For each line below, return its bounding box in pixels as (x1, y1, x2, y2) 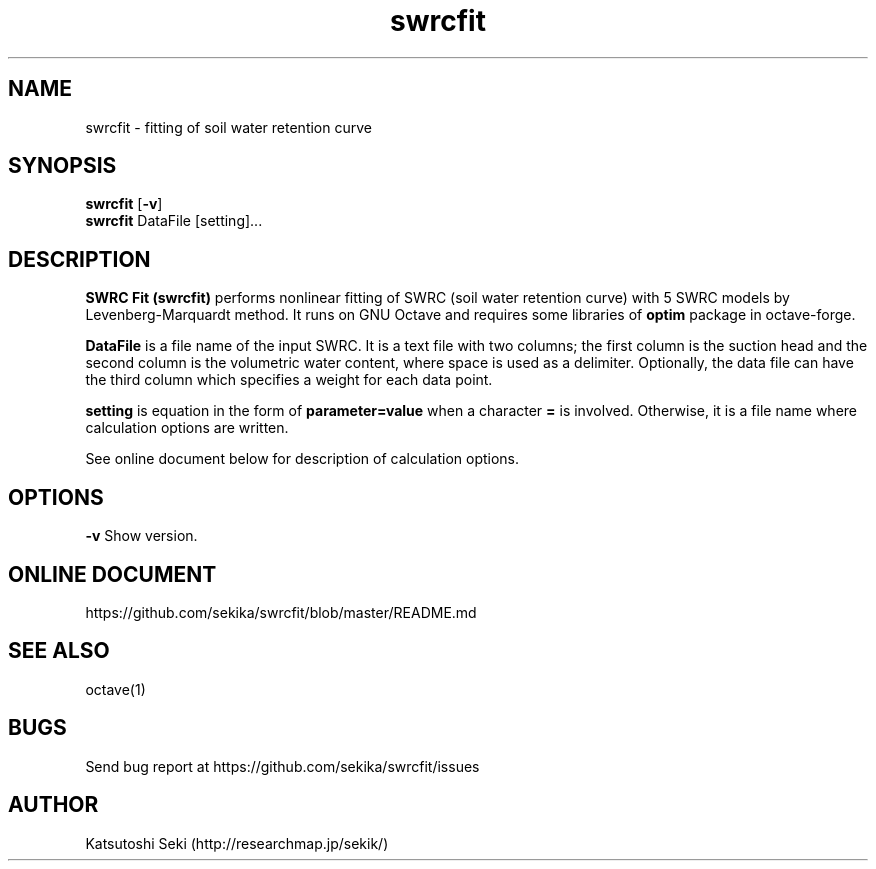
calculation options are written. (85, 419, 289, 437)
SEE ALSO (8, 638, 110, 664)
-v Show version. (85, 527, 198, 545)
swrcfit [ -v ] (85, 195, 163, 213)
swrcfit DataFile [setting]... (85, 212, 263, 230)
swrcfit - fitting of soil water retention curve (85, 118, 372, 136)
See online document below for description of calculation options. (85, 450, 520, 468)
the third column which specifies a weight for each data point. (85, 371, 493, 389)
